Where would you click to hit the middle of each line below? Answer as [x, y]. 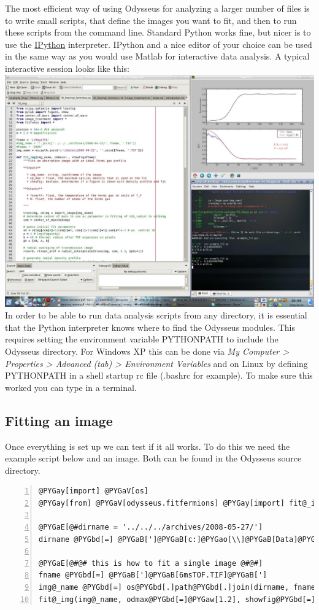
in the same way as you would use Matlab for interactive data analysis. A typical [157, 56]
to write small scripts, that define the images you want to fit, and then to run [151, 20]
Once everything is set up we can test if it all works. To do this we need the [148, 446]
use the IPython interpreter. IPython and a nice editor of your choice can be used [159, 44]
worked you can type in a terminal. [71, 387]
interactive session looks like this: [67, 68]
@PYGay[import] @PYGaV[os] [94, 491]
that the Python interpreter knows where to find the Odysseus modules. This [150, 327]
